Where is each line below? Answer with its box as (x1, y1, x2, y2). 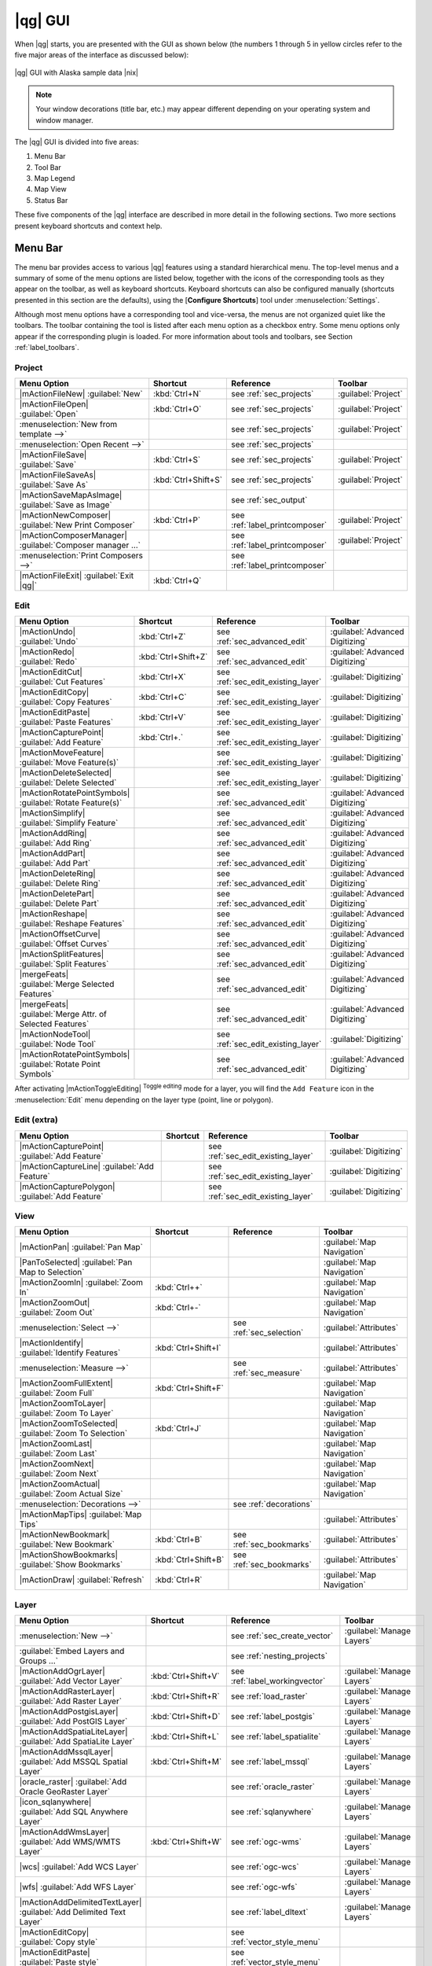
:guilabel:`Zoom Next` (19, 1468, 100, 1479)
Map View (34, 185, 67, 194)
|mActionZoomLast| (19, 1438, 93, 1449)
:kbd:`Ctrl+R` (154, 1574, 203, 1585)
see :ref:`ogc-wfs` (230, 1882, 298, 1893)
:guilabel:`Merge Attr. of (19, 1009, 108, 1020)
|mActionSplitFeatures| (19, 948, 104, 959)
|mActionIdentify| (19, 1338, 84, 1349)
